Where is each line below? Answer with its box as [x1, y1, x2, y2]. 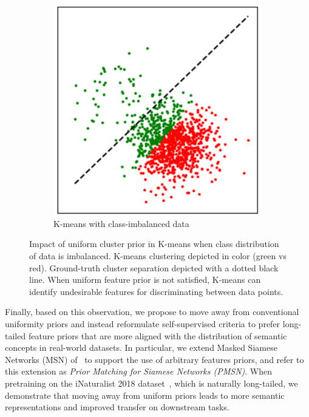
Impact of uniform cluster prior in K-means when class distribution [29, 237, 279, 250]
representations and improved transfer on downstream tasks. [5, 401, 229, 413]
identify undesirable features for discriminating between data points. [29, 285, 284, 297]
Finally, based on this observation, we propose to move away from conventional [5, 305, 299, 318]
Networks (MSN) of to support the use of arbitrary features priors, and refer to [5, 353, 304, 365]
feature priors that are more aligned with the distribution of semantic [28, 329, 287, 342]
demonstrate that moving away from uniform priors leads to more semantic [5, 388, 285, 401]
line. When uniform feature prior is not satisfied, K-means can [29, 273, 261, 286]
